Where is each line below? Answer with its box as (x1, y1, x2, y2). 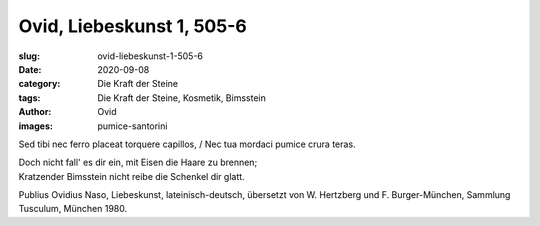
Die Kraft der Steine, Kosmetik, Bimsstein (97, 91, 267, 104)
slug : (18, 50, 40, 62)
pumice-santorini (97, 120, 168, 132)
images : (18, 120, 54, 132)
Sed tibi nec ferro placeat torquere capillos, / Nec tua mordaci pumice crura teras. (18, 138, 356, 150)
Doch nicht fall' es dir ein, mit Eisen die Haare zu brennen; (18, 156, 258, 169)
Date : (18, 63, 42, 75)
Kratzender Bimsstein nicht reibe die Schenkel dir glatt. (18, 170, 245, 182)
